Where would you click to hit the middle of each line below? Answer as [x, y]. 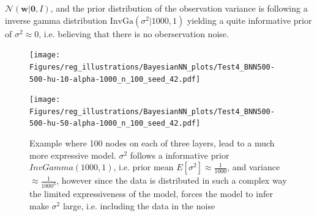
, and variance [254, 167]
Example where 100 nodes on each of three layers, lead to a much [152, 143]
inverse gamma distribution [56, 20]
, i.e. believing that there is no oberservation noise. [134, 33]
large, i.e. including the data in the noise [139, 205]
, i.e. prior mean [144, 167]
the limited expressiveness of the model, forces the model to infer [151, 194]
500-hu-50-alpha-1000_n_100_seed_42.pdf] [115, 124]
